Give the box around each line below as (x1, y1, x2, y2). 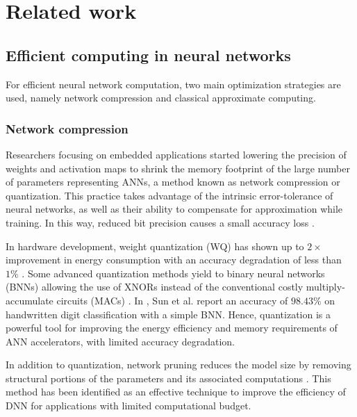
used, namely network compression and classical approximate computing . (6, 90, 316, 105)
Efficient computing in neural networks (6, 44, 291, 65)
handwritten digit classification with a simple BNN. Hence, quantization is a (6, 306, 331, 321)
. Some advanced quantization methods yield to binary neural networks (22, 265, 325, 280)
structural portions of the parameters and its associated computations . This (6, 370, 331, 385)
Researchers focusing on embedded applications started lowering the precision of (6, 147, 347, 161)
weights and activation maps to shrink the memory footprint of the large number (6, 161, 350, 175)
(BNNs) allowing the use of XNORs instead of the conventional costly (6, 279, 304, 294)
